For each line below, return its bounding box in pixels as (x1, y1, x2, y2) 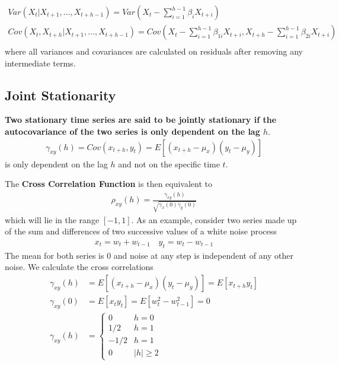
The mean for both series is (5, 249, 104, 261)
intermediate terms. (5, 56, 76, 69)
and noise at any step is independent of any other (113, 249, 294, 261)
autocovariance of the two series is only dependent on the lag (5, 125, 260, 138)
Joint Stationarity (5, 85, 116, 104)
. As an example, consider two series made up (131, 213, 297, 226)
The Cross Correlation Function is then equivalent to (5, 177, 213, 190)
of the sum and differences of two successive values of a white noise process (5, 225, 277, 237)
